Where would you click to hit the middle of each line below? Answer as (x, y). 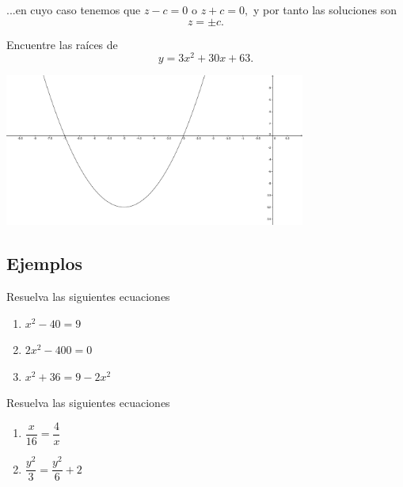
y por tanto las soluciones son (325, 10)
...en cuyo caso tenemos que (74, 10)
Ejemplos (45, 263)
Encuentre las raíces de (62, 44)
